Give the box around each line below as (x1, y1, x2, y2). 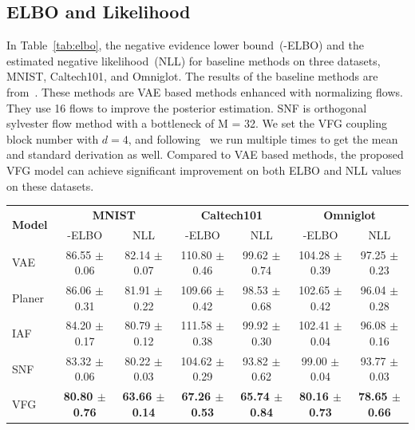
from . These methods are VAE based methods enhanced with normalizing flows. (6, 83, 403, 100)
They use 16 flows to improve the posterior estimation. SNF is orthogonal (6, 99, 367, 116)
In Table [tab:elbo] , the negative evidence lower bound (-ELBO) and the (6, 37, 364, 53)
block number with (6, 130, 99, 147)
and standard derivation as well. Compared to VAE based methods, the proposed (6, 146, 404, 163)
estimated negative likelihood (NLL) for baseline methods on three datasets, (6, 52, 381, 69)
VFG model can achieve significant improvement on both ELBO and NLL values (6, 161, 401, 178)
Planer (12, 289, 44, 306)
